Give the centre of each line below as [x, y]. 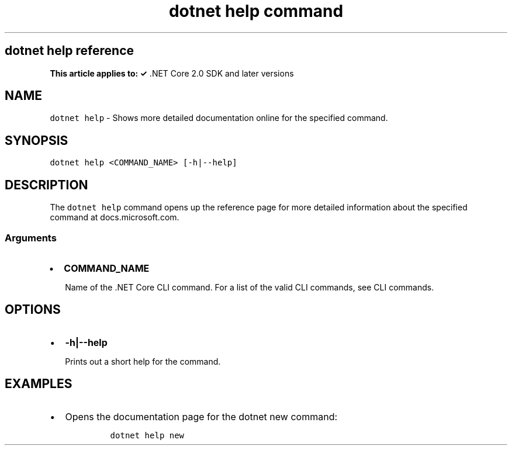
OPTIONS [33, 310]
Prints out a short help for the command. [143, 361]
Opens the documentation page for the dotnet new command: [201, 416]
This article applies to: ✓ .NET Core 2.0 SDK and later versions [172, 73]
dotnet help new [147, 435]
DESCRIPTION [46, 185]
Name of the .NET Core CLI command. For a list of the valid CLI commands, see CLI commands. [250, 287]
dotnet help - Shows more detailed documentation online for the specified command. [219, 118]
